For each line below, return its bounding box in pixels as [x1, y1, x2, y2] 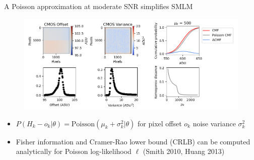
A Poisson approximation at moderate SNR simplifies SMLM [4, 1, 193, 11]
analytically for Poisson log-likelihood [16, 146, 132, 156]
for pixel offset [138, 118, 182, 128]
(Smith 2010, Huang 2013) [143, 146, 225, 156]
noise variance [193, 118, 236, 128]
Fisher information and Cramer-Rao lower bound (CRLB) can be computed [16, 136, 250, 146]
